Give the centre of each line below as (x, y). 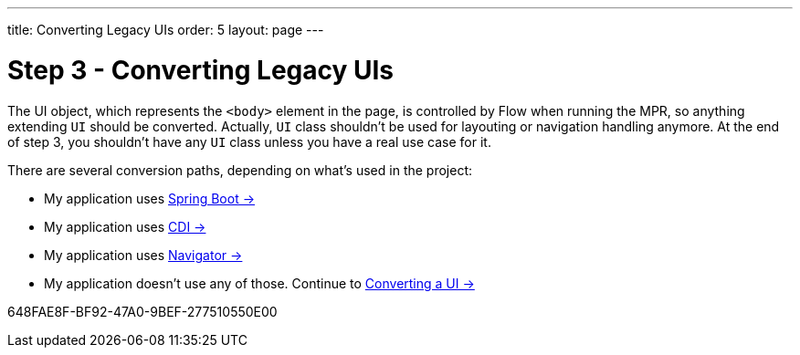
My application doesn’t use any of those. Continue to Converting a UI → (259, 283)
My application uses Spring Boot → (150, 198)
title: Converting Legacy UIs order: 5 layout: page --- (166, 30)
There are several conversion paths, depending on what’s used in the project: (240, 170)
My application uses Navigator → (143, 255)
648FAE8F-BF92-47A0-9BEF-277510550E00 (142, 311)
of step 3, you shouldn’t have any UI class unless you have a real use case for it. (249, 141)
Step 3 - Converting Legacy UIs (201, 70)
